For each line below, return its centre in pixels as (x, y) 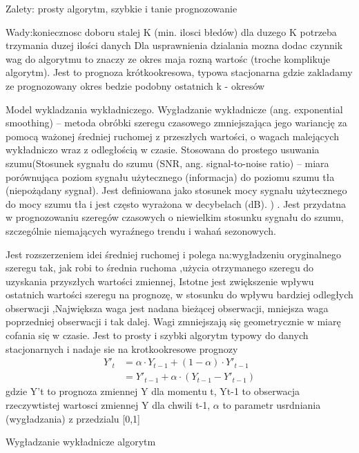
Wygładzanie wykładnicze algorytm (81, 442)
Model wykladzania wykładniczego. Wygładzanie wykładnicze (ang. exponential (174, 109)
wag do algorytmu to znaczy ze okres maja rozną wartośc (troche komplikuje (168, 58)
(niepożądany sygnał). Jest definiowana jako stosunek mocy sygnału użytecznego (176, 190)
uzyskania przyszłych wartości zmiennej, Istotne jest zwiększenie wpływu (160, 281)
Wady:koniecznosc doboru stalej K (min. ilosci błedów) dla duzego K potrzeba (171, 31)
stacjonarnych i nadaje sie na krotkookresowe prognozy (122, 348)
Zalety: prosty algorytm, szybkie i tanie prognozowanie (122, 8)
